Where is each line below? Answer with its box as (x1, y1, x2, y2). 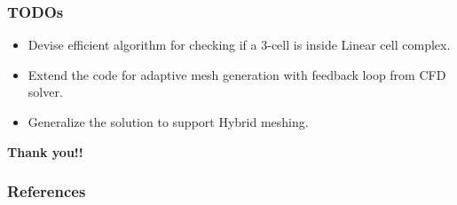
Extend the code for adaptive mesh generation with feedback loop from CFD (28, 65, 446, 83)
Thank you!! (7, 142, 83, 161)
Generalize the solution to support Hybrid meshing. (28, 113, 309, 130)
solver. (28, 83, 63, 101)
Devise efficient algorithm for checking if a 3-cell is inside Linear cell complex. (28, 35, 451, 54)
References (7, 180, 86, 202)
